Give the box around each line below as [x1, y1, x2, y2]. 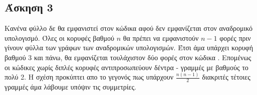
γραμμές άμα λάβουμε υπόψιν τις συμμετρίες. [5, 82, 136, 92]
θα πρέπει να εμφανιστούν [123, 32, 199, 43]
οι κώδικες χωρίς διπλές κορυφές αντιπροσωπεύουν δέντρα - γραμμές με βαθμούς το [5, 62, 248, 72]
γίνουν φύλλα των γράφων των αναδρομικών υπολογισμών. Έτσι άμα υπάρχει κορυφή [5, 42, 253, 53]
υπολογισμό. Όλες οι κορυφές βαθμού [5, 32, 114, 43]
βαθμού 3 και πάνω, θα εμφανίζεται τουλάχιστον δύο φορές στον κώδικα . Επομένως [5, 52, 251, 62]
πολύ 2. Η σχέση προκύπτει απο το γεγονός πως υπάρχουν [5, 72, 174, 82]
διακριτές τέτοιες [202, 72, 250, 82]
